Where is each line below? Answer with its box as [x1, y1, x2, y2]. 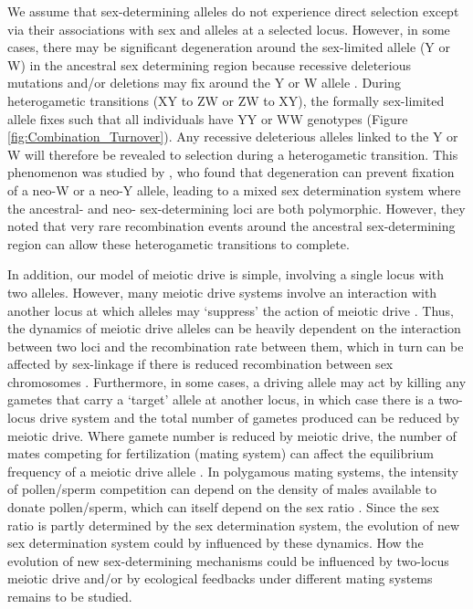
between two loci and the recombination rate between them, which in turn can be [7, 336, 464, 355]
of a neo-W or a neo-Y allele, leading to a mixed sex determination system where [7, 180, 461, 199]
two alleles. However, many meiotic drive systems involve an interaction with [7, 282, 437, 301]
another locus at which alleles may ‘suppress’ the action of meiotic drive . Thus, [7, 300, 454, 320]
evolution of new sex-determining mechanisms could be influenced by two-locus [7, 551, 449, 570]
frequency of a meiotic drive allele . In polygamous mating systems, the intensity [7, 461, 458, 480]
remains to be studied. [7, 587, 132, 605]
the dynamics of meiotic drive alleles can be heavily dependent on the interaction [7, 319, 461, 338]
